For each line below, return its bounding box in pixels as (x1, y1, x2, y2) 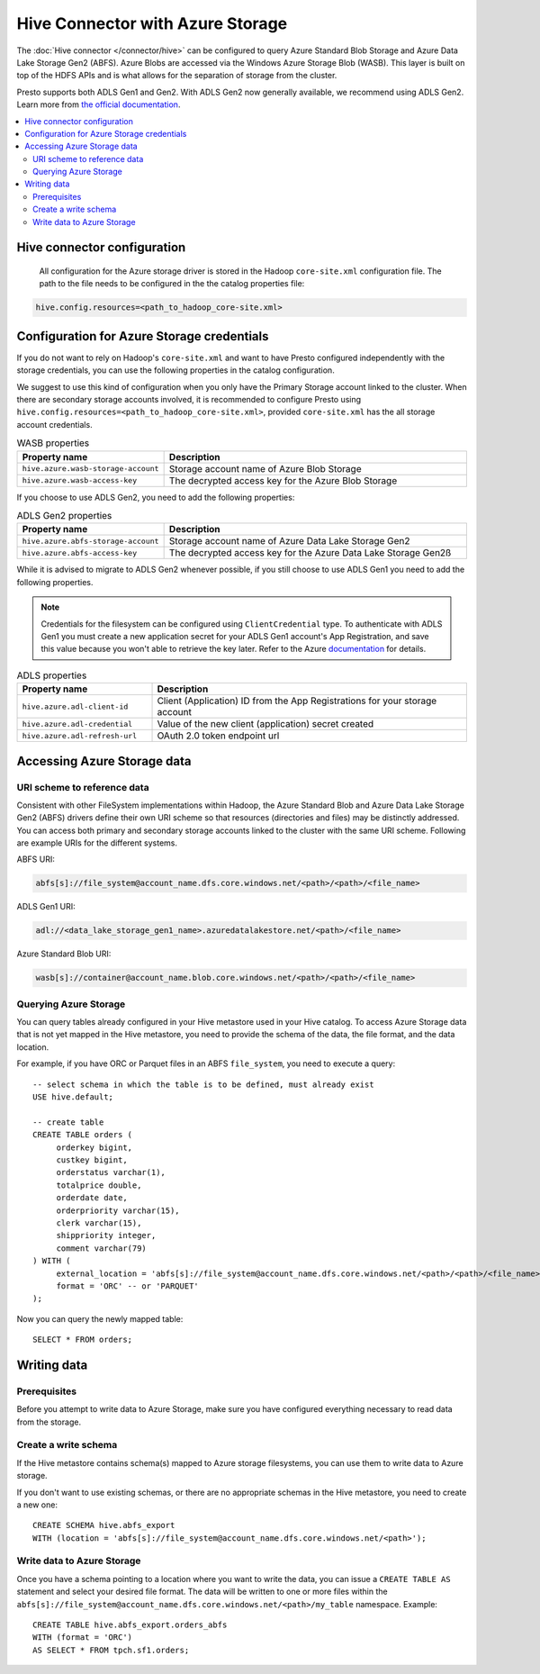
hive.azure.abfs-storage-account (22, 536, 159, 546)
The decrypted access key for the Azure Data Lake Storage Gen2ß (168, 547, 452, 559)
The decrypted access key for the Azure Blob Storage (168, 474, 398, 486)
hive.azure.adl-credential (22, 719, 133, 728)
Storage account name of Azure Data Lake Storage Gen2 (168, 535, 410, 547)
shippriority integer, (56, 1230, 157, 1241)
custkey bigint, (56, 1155, 128, 1165)
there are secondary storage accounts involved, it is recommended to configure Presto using (16, 394, 362, 405)
